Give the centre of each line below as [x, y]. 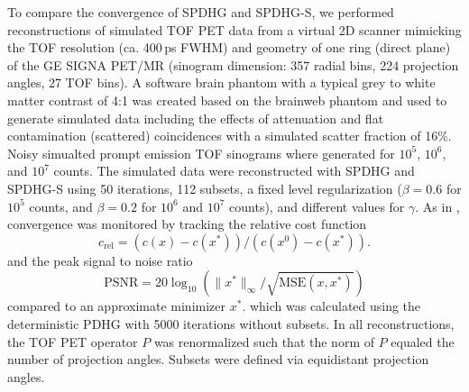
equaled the [423, 341]
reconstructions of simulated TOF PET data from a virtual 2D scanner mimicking [234, 29]
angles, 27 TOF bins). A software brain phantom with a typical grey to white [221, 82]
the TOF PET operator [73, 341]
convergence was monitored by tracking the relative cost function [187, 224]
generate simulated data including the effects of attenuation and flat [196, 118]
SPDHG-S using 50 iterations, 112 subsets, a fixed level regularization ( [205, 188]
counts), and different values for [317, 206]
